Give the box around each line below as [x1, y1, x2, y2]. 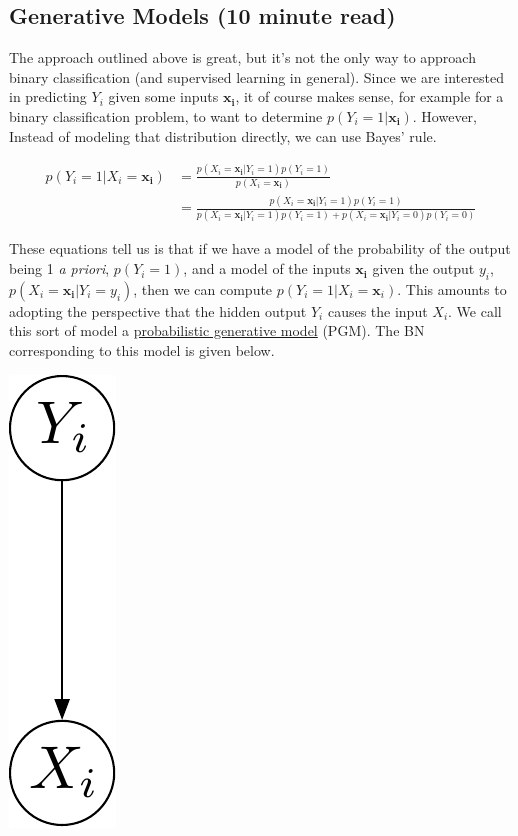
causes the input [327, 300, 428, 321]
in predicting [9, 86, 87, 107]
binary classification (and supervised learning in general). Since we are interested [9, 66, 504, 87]
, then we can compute [133, 278, 273, 299]
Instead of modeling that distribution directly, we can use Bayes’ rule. [9, 125, 437, 146]
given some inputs [108, 86, 219, 107]
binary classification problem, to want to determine [9, 105, 323, 126]
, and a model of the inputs [183, 258, 351, 279]
